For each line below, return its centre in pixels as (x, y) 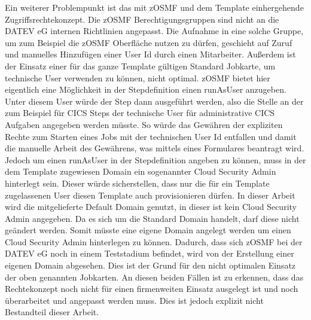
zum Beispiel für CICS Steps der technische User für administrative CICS (140, 113)
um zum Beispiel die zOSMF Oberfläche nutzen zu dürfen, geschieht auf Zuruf (149, 42)
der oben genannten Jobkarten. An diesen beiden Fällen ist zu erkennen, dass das (154, 277)
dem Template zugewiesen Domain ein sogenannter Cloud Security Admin (141, 171)
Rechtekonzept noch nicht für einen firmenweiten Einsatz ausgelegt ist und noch (152, 289)
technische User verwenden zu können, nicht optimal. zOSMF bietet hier (138, 77)
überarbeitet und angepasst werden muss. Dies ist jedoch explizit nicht (134, 300)
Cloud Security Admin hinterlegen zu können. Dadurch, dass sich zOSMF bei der (154, 241)
